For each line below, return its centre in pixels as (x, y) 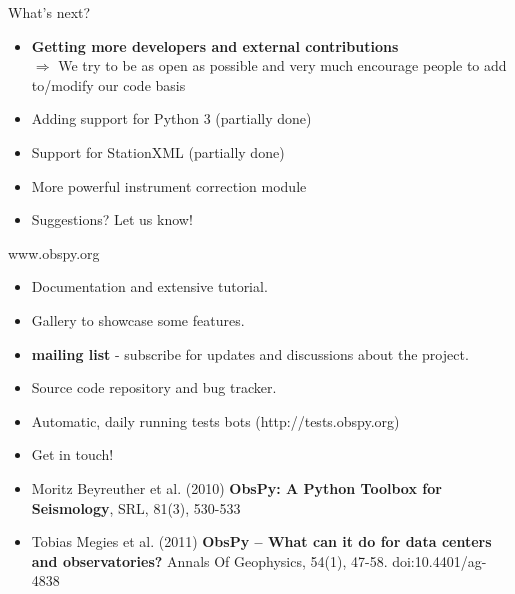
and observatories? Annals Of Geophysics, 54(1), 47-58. (209, 560)
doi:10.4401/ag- (439, 560)
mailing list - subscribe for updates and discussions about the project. (250, 353)
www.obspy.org (54, 252)
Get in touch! (72, 454)
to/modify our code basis (108, 84)
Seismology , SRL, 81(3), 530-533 (136, 507)
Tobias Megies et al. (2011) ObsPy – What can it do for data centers (261, 541)
